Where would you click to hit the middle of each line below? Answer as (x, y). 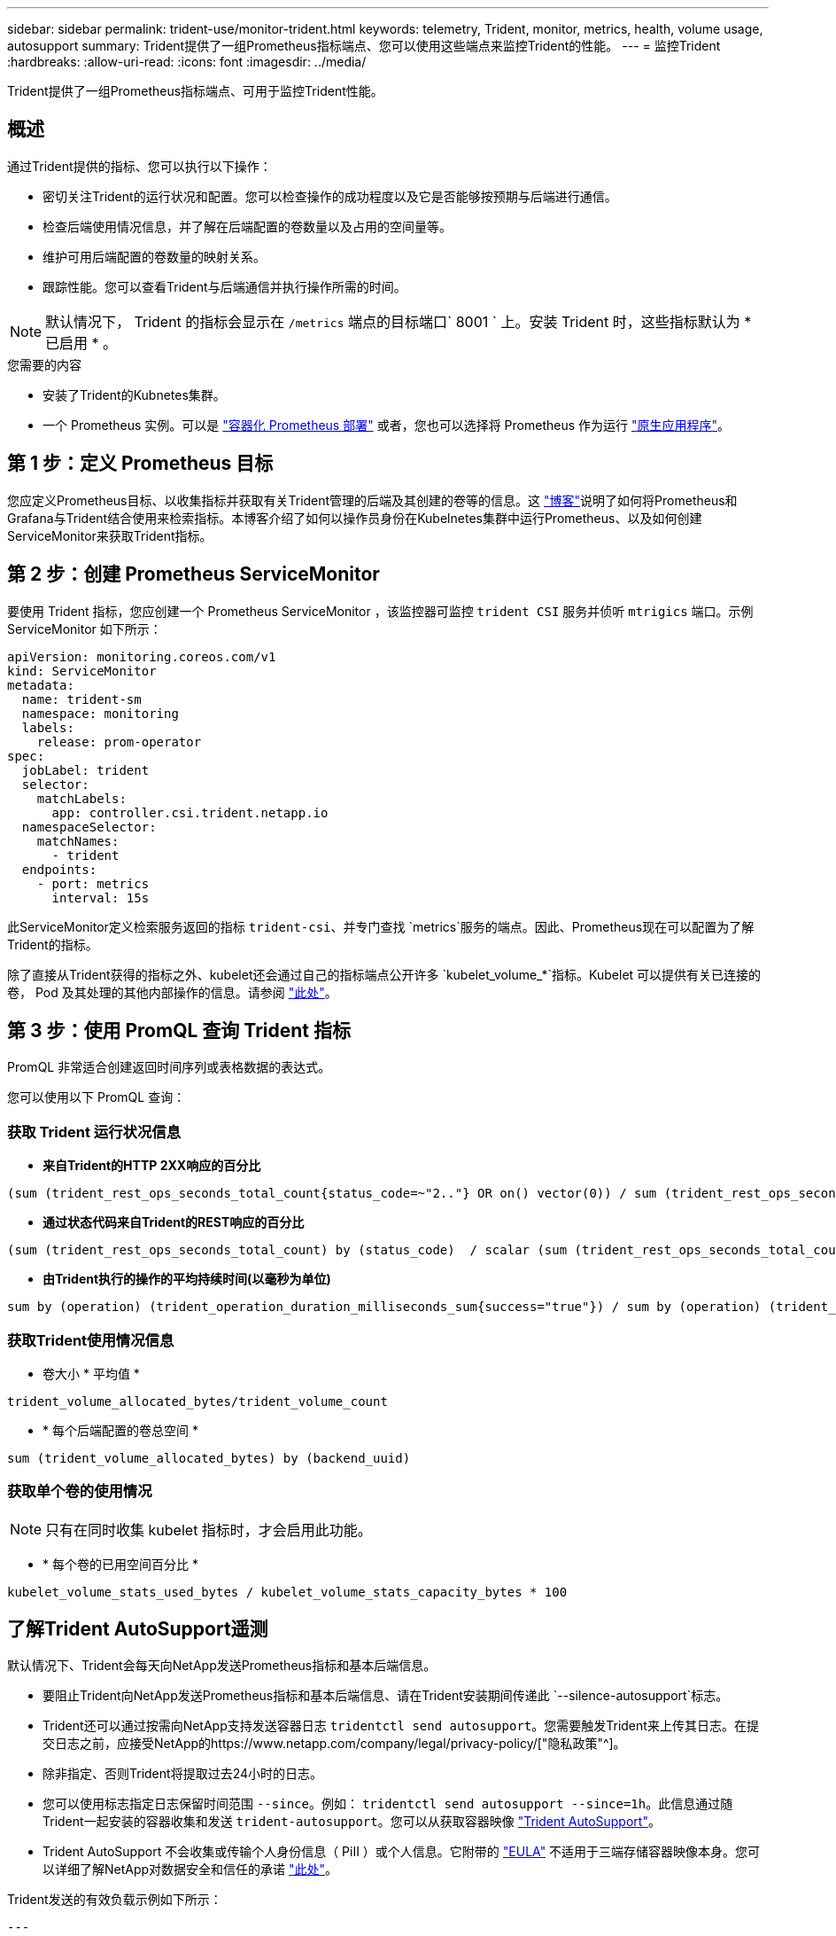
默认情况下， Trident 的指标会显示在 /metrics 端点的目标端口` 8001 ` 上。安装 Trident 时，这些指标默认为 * (399, 321)
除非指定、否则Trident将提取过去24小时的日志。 (182, 1774)
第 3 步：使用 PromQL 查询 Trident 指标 (179, 1030)
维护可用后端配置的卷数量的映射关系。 (154, 256)
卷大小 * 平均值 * (91, 1373)
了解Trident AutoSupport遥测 (138, 1629)
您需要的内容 (44, 364)
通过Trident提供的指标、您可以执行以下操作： (139, 166)
